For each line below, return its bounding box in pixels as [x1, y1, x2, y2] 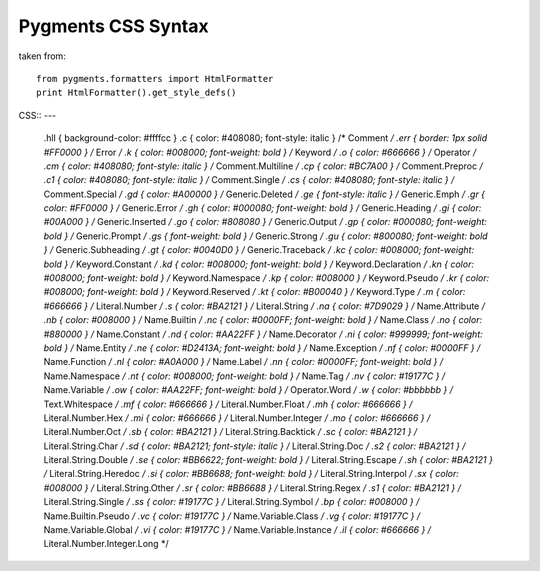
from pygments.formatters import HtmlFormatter [36, 73, 274, 84]
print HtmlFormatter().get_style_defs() [36, 87, 237, 99]
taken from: [18, 50, 67, 62]
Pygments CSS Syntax [18, 15, 209, 37]
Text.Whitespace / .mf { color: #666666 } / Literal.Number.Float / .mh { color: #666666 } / [43, 398, 413, 410]
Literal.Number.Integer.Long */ [43, 538, 169, 550]
